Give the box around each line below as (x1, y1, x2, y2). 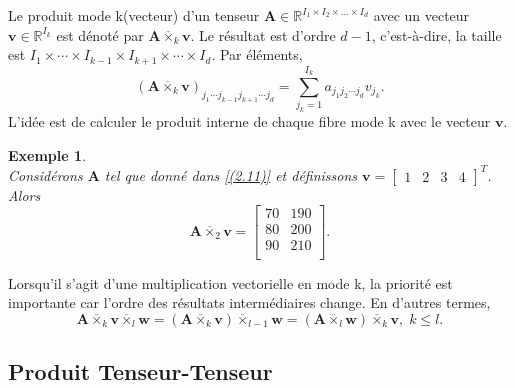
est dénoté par (56, 24, 144, 45)
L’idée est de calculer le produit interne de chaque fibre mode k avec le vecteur (8, 111, 491, 132)
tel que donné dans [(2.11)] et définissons (104, 164, 358, 185)
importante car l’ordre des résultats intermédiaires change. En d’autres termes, (8, 292, 491, 313)
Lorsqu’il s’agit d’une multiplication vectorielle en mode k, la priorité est (8, 272, 453, 293)
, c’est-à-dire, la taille (371, 24, 502, 45)
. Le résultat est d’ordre (190, 24, 336, 45)
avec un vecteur (373, 5, 470, 25)
